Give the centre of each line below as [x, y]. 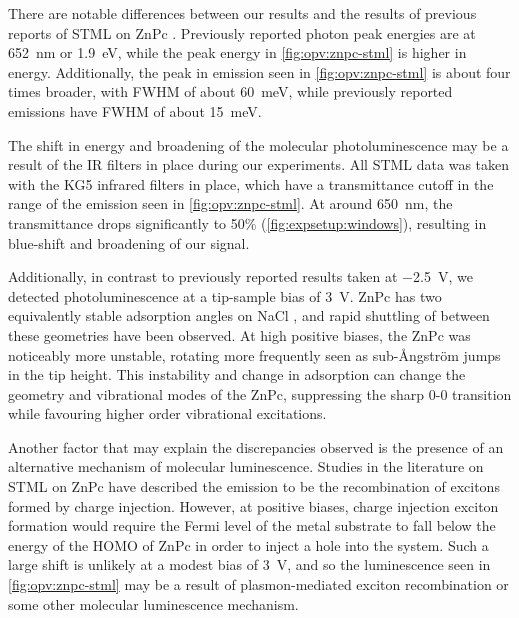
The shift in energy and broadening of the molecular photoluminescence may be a [258, 144]
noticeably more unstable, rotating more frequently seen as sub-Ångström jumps [254, 354]
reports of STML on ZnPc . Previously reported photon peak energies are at [242, 32]
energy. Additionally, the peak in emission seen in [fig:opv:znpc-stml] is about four [259, 71]
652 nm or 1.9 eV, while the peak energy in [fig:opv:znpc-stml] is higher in [237, 52]
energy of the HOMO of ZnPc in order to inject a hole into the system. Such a [248, 544]
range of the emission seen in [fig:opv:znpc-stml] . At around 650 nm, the [230, 203]
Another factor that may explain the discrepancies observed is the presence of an [256, 446]
